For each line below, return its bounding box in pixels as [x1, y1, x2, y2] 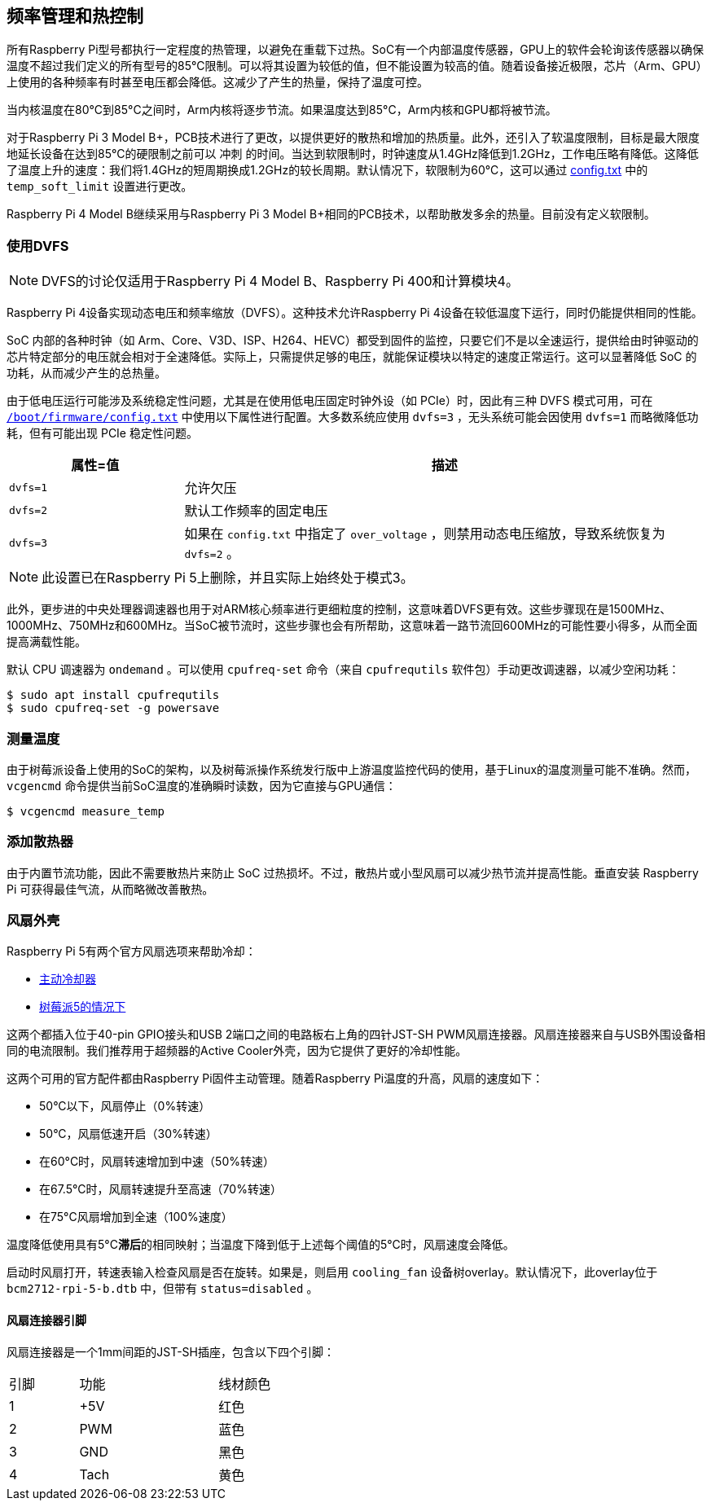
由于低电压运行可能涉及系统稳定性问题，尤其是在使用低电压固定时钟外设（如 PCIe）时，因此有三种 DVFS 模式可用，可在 [7, 393, 653, 408]
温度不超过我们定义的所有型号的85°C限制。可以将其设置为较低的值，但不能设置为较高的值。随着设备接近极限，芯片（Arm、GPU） [7, 59, 702, 73]
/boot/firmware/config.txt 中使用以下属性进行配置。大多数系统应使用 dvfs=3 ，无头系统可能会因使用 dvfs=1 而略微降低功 [7, 410, 699, 424]
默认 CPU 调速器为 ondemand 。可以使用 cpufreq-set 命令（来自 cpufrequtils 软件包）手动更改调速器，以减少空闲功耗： [7, 662, 680, 677]
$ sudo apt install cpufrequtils [7, 688, 220, 702]
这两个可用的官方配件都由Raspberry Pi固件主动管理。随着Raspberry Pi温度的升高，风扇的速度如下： [7, 1071, 544, 1086]
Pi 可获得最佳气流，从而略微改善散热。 [7, 881, 214, 896]
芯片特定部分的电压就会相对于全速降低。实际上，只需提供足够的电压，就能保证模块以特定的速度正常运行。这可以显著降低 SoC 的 [7, 349, 697, 364]
